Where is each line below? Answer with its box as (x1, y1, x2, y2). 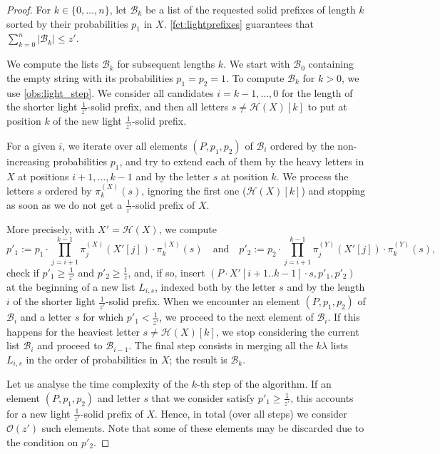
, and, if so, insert (128, 264, 205, 279)
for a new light (6, 406, 71, 421)
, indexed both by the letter (154, 279, 276, 294)
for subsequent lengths (117, 56, 215, 71)
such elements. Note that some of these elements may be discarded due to (41, 421, 364, 435)
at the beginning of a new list (6, 279, 135, 294)
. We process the (276, 168, 349, 183)
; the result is (169, 351, 227, 366)
